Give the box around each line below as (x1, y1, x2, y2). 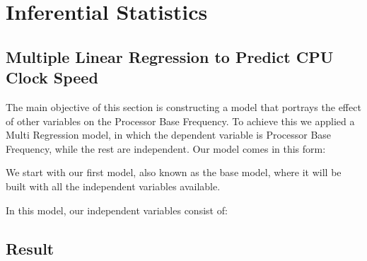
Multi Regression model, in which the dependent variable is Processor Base (6, 127, 332, 142)
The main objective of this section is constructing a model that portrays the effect (6, 99, 361, 114)
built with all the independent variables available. (6, 178, 221, 193)
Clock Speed (6, 66, 98, 88)
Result (6, 237, 54, 259)
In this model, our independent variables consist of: (6, 202, 228, 217)
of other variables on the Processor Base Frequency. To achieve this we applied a (6, 113, 355, 128)
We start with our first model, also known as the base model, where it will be (6, 165, 342, 180)
